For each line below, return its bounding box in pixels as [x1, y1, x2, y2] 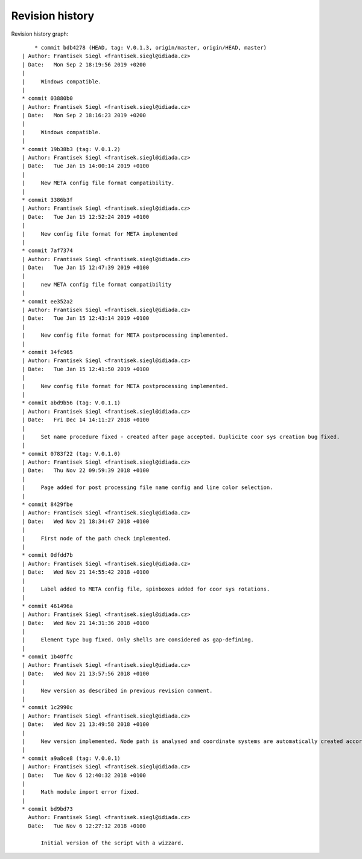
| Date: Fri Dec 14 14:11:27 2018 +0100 [22, 417, 150, 423]
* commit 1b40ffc [22, 653, 73, 660]
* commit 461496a [22, 602, 73, 609]
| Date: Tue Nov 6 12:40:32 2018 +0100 [22, 771, 146, 779]
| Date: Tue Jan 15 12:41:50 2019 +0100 [22, 366, 150, 372]
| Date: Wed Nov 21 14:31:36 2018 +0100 [22, 620, 150, 626]
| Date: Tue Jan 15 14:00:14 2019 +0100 [22, 163, 150, 169]
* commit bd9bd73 [22, 806, 73, 812]
